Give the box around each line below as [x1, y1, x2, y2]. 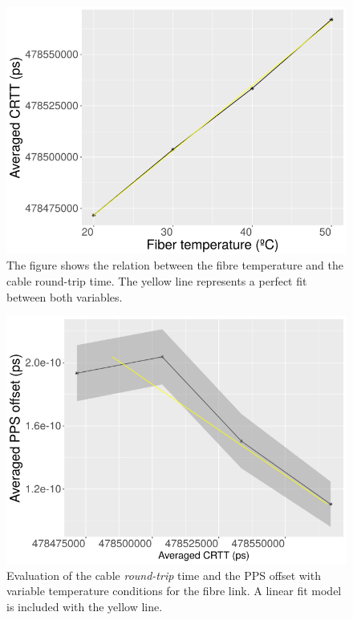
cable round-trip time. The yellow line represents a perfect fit [6, 273, 307, 290]
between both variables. [6, 288, 123, 305]
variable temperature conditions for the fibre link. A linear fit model [6, 582, 342, 599]
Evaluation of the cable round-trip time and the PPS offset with [6, 566, 321, 583]
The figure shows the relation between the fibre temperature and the [6, 257, 343, 274]
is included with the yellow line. [6, 598, 163, 614]
